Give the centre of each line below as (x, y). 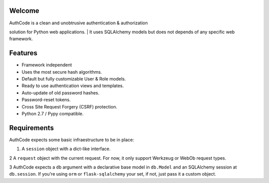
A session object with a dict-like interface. (66, 149)
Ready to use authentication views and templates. (73, 86)
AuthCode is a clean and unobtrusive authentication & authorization (78, 23)
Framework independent (47, 65)
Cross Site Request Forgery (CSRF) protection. (69, 106)
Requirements (32, 128)
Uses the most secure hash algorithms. (62, 72)
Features (23, 53)
